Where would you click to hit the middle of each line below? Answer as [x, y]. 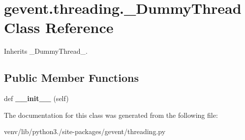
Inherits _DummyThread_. [46, 51]
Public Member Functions [71, 78]
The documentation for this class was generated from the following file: [111, 115]
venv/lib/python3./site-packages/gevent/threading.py [85, 131]
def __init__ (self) [36, 98]
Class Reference [59, 27]
